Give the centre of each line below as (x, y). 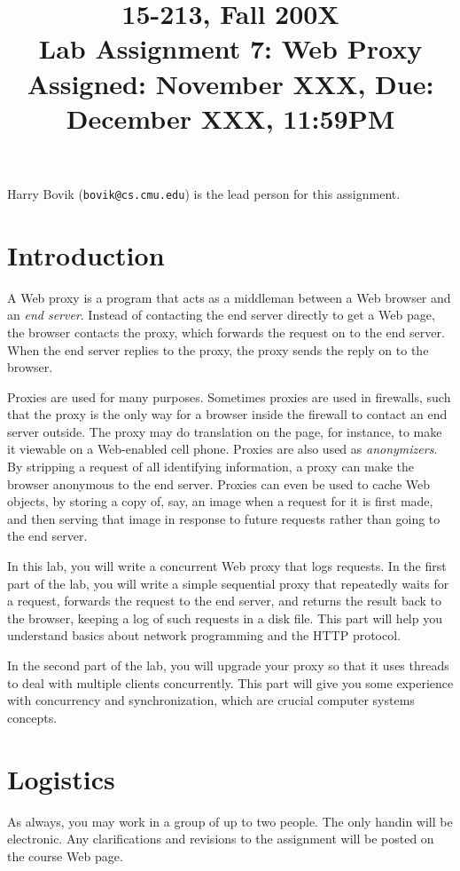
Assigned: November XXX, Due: (230, 83)
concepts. (32, 717)
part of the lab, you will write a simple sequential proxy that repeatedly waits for (228, 583)
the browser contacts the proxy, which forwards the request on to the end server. (226, 332)
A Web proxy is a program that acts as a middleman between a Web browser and (229, 297)
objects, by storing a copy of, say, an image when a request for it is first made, (220, 501)
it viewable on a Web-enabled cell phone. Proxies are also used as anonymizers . (222, 449)
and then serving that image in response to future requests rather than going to (224, 518)
